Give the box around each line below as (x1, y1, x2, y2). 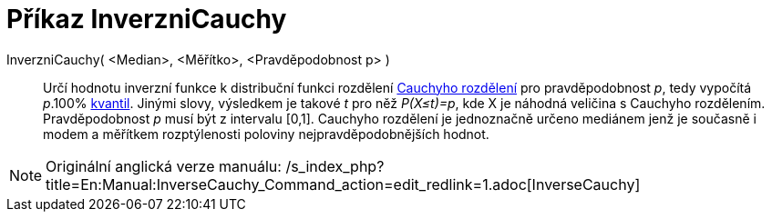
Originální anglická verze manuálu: (46, 156, 282, 175)
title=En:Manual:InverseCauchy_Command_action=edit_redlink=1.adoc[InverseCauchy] (46, 174, 641, 194)
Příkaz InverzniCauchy (6, 4, 287, 35)
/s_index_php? (285, 156, 385, 175)
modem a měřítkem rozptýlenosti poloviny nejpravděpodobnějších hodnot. (43, 125, 489, 142)
